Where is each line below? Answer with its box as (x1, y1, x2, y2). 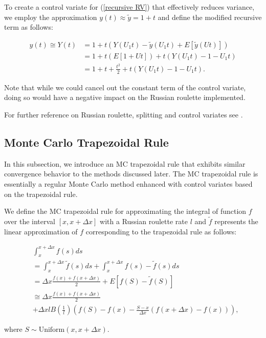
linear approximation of (4, 226, 78, 236)
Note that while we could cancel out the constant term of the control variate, (4, 82, 246, 92)
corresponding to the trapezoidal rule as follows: (85, 226, 237, 236)
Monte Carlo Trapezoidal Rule (4, 134, 169, 150)
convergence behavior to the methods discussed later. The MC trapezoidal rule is (4, 168, 258, 179)
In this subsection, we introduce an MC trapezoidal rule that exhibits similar (4, 158, 246, 169)
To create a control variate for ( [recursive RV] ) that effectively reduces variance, (4, 2, 255, 12)
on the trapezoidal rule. (4, 188, 78, 199)
